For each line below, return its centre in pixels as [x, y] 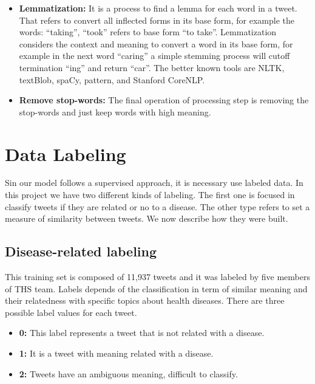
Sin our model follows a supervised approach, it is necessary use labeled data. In [154, 183]
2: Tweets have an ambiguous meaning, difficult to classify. [128, 373]
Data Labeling [66, 153]
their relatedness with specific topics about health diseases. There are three [145, 300]
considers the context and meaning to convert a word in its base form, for [156, 43]
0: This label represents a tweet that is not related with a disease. [142, 333]
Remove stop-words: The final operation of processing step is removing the [164, 100]
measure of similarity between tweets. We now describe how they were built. [147, 218]
